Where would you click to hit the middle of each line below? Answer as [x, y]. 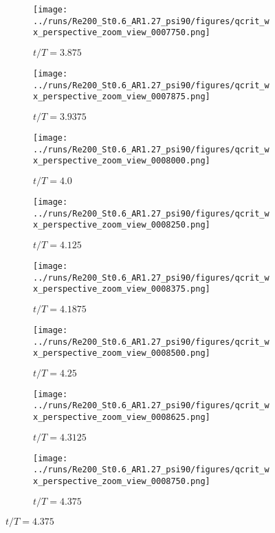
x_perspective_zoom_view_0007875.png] [122, 97]
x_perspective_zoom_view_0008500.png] [122, 353]
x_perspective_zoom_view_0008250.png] [122, 225]
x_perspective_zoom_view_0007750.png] [122, 33]
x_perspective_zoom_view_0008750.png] [122, 482]
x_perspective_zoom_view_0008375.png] [122, 289]
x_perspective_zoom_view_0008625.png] [122, 418]
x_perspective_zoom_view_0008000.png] [122, 161]
